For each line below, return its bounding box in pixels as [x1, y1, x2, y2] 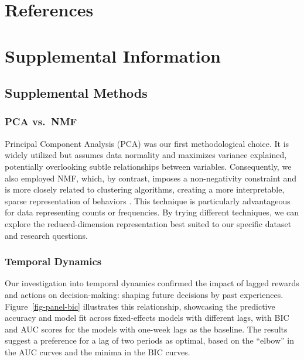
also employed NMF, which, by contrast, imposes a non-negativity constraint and [5, 172, 297, 184]
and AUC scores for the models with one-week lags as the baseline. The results [5, 323, 288, 335]
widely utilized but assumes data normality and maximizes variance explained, [5, 149, 287, 161]
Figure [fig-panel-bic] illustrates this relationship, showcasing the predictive [5, 300, 275, 312]
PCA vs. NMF [5, 114, 77, 129]
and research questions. [5, 229, 88, 241]
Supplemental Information [5, 43, 221, 67]
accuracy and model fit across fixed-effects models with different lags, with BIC [5, 311, 289, 324]
